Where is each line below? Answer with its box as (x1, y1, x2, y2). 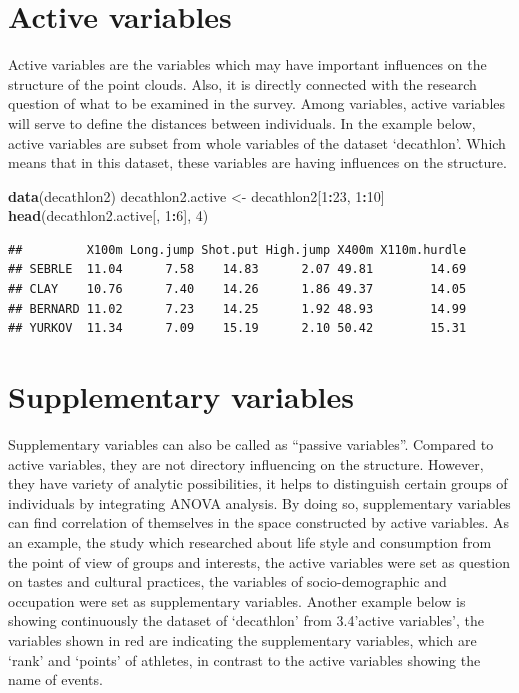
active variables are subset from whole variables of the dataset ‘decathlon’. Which (8, 132, 506, 153)
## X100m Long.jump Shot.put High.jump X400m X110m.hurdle (8, 242, 467, 257)
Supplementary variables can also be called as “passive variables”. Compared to (8, 433, 494, 454)
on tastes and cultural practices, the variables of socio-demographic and (8, 571, 447, 592)
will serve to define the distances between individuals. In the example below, (8, 112, 476, 133)
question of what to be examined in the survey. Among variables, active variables (8, 93, 506, 114)
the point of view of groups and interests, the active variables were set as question (8, 551, 510, 572)
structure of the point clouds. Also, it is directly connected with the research (8, 73, 477, 94)
